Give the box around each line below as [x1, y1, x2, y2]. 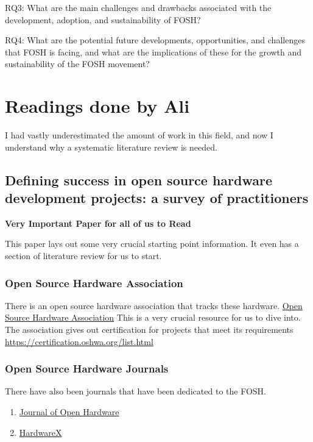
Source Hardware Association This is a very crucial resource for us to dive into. [5, 311, 301, 324]
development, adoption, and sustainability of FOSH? [5, 13, 201, 26]
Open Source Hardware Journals [5, 361, 169, 376]
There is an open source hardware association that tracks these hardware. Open [5, 299, 303, 312]
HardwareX [19, 426, 62, 438]
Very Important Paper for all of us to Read [5, 216, 191, 229]
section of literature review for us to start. [5, 249, 162, 262]
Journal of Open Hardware [19, 405, 119, 418]
